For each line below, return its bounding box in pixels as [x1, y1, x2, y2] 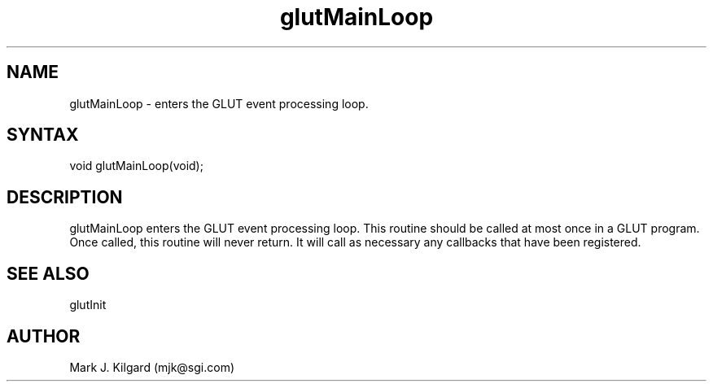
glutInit [69, 298, 107, 312]
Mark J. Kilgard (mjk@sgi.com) [69, 360, 235, 374]
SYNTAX [7, 124, 79, 146]
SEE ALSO [7, 263, 90, 284]
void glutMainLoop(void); [69, 159, 203, 173]
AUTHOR [7, 325, 81, 347]
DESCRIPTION [7, 186, 123, 207]
